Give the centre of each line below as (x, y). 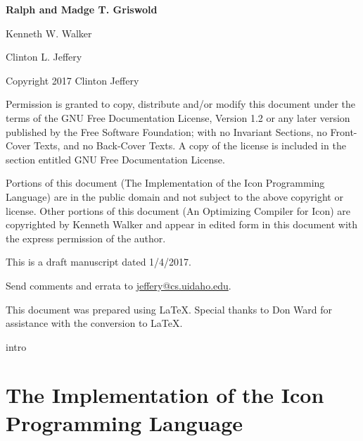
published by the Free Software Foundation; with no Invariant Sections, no (166, 131)
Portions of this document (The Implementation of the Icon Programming (165, 183)
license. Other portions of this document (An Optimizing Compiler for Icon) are (178, 210)
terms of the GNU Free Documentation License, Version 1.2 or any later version (178, 117)
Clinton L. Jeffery (44, 57)
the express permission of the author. (86, 238)
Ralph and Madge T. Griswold (82, 9)
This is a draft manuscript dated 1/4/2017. (98, 262)
